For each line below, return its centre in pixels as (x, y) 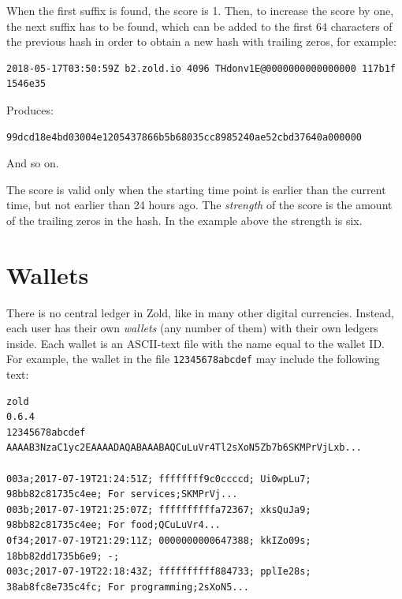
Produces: (30, 109)
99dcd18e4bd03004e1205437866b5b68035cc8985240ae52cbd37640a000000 (184, 137)
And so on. (33, 163)
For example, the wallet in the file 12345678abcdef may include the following (193, 359)
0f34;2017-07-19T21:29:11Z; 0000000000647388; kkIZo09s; (159, 541)
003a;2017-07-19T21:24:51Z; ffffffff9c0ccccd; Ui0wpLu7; (159, 479)
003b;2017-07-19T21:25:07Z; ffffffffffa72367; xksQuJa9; (159, 509)
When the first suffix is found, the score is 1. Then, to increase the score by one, (200, 10)
